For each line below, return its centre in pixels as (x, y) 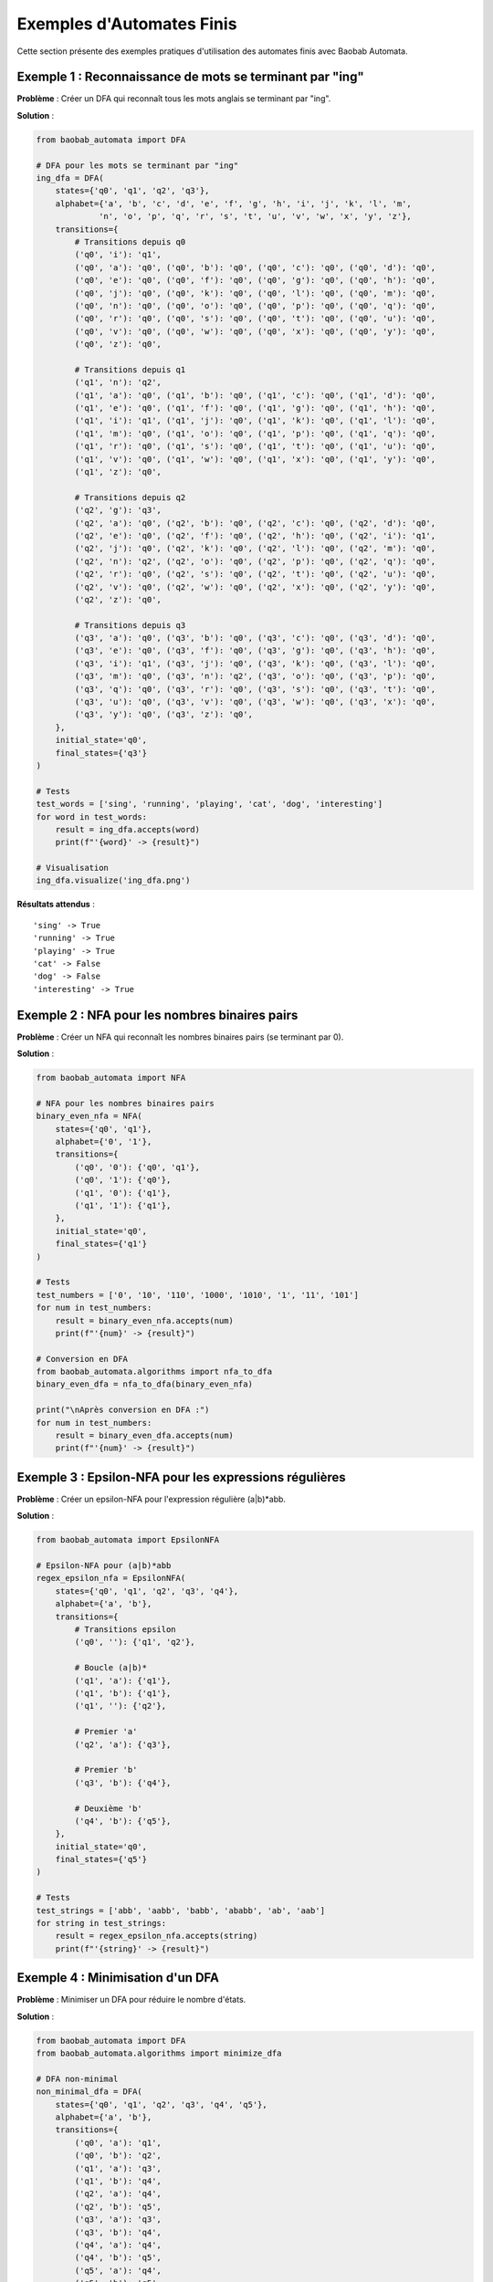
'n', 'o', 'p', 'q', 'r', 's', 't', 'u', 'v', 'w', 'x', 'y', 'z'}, (256, 216)
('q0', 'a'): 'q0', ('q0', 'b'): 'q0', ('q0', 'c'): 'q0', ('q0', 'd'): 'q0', (255, 267)
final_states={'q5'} (101, 1859)
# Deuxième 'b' (109, 1808)
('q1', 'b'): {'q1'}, (123, 1693)
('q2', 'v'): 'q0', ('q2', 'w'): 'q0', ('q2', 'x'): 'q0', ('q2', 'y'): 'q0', (255, 587)
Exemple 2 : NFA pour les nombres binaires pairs (157, 1015)
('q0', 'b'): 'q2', (118, 2156)
